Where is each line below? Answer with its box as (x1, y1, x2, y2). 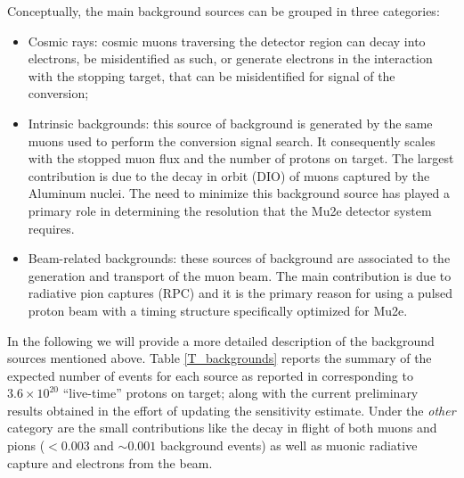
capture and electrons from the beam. (7, 453, 213, 472)
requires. (28, 218, 75, 237)
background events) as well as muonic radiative (159, 436, 418, 455)
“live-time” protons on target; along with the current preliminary (62, 383, 419, 402)
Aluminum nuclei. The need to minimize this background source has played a (28, 184, 450, 202)
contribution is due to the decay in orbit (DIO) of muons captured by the (28, 166, 430, 185)
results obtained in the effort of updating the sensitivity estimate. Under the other (7, 400, 456, 419)
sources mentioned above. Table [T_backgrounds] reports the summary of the (7, 349, 432, 367)
